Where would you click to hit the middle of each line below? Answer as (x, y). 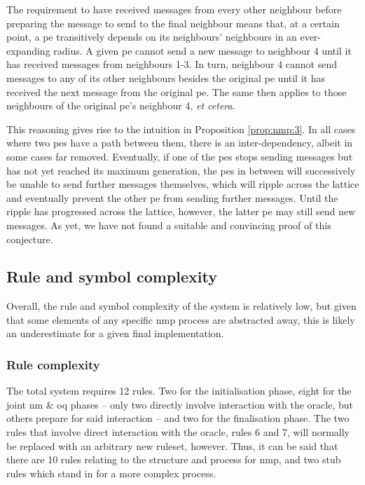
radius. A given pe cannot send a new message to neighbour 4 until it (202, 50)
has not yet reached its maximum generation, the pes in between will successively (181, 170)
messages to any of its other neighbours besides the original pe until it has (166, 77)
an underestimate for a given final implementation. (115, 333)
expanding (28, 50)
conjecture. (30, 239)
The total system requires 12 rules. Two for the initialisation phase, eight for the (179, 391)
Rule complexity (53, 364)
